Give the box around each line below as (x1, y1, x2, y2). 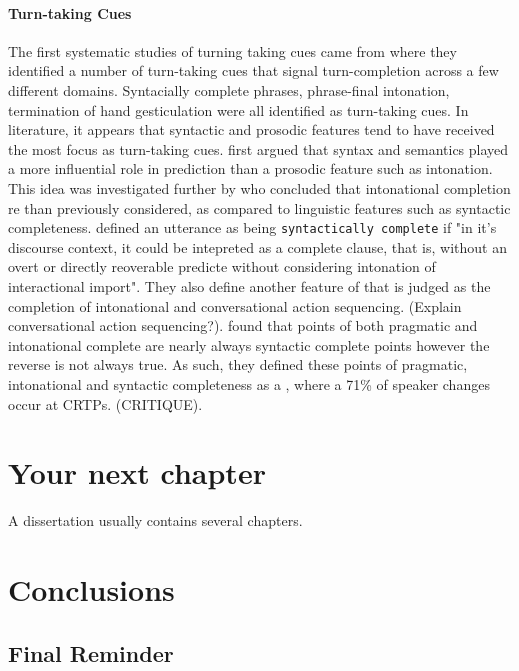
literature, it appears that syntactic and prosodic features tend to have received (8, 119, 495, 140)
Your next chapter (8, 452, 266, 493)
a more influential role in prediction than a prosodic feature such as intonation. (8, 158, 493, 179)
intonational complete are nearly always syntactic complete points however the (8, 334, 490, 355)
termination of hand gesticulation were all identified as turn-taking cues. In (8, 99, 469, 120)
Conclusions (8, 569, 175, 610)
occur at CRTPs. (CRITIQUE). (8, 393, 203, 414)
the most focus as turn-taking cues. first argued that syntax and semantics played (8, 138, 509, 159)
